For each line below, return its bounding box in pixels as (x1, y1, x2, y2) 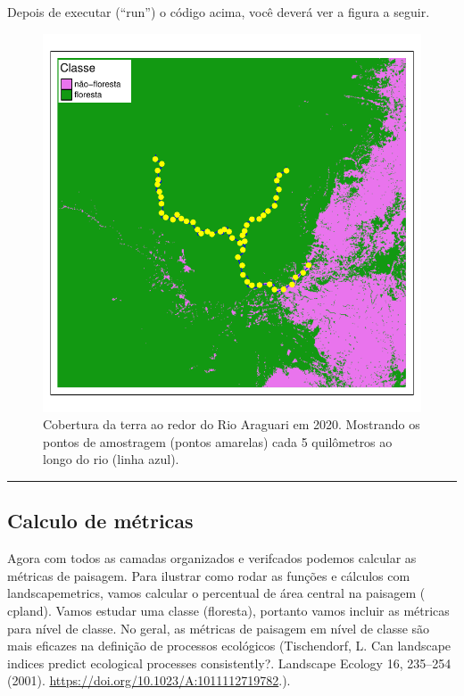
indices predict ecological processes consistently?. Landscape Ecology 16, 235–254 (7, 653, 452, 672)
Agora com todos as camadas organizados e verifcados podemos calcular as (7, 549, 417, 568)
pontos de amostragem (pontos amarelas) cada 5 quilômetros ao (43, 432, 393, 451)
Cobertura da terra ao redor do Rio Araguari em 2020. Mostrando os (43, 415, 420, 434)
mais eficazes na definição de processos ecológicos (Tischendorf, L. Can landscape (7, 636, 452, 655)
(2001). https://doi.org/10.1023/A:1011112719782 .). (7, 671, 291, 690)
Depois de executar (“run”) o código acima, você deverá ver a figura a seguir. (7, 3, 430, 21)
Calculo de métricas (7, 507, 194, 534)
